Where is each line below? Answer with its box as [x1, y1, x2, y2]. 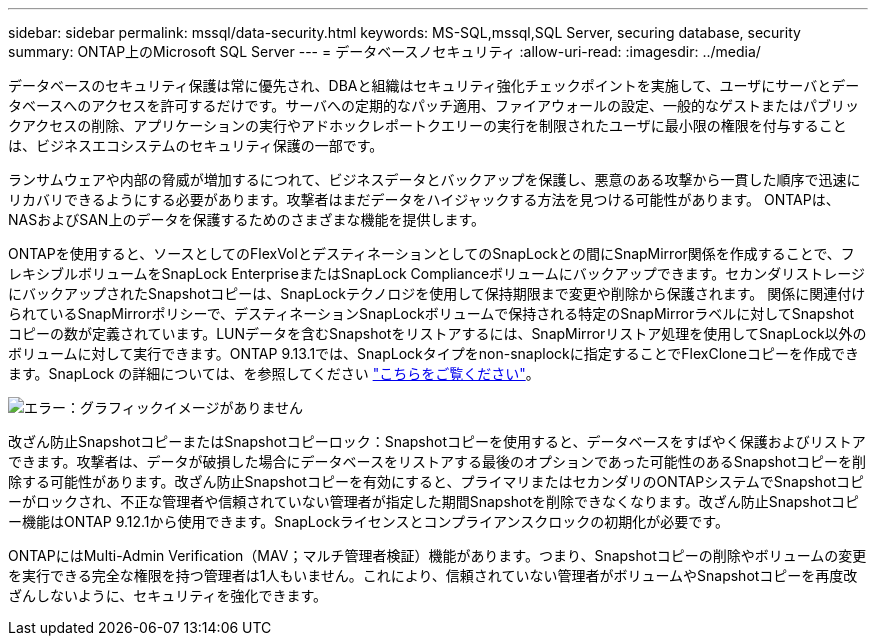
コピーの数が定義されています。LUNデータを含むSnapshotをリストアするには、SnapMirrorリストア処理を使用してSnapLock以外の [8, 325, 867, 342]
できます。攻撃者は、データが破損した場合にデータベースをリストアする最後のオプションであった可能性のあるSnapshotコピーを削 [8, 453, 867, 470]
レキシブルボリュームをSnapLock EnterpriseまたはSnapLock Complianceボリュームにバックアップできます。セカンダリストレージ [8, 265, 865, 282]
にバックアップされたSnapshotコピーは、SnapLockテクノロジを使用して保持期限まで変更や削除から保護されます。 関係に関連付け [8, 285, 866, 302]
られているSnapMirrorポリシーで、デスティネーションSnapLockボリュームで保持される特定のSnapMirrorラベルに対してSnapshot [8, 305, 855, 322]
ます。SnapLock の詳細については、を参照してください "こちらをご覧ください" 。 [8, 365, 540, 382]
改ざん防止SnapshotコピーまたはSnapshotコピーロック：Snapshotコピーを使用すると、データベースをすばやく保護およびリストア [8, 433, 866, 450]
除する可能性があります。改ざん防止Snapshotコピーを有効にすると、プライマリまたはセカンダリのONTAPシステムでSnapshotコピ [8, 473, 865, 490]
